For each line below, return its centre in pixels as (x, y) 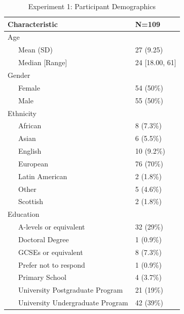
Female (29, 87)
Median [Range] (43, 62)
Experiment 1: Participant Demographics (92, 6)
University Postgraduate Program (70, 290)
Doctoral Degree (43, 239)
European (33, 163)
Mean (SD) (35, 50)
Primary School (42, 277)
